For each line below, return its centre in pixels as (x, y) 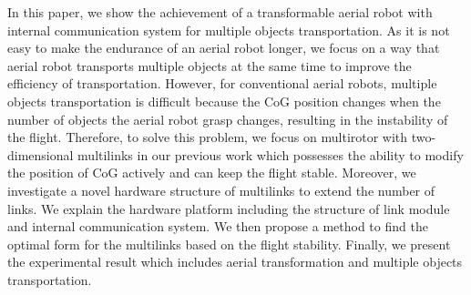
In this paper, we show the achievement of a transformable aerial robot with (220, 12)
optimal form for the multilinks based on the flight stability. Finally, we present (229, 244)
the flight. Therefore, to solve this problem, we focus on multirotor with (208, 137)
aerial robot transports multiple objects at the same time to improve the (210, 65)
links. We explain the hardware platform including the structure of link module (229, 208)
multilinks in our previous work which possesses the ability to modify (271, 154)
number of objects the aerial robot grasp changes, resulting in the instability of (228, 119)
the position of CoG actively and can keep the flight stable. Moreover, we (212, 173)
